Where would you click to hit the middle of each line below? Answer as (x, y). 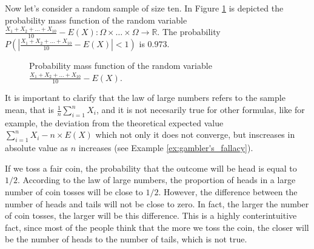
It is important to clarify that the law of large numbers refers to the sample (145, 98)
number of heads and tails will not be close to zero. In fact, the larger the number (157, 203)
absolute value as (36, 148)
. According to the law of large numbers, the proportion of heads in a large (157, 180)
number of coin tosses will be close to (74, 192)
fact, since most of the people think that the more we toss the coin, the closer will (157, 227)
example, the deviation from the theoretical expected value (114, 122)
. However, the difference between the (228, 192)
